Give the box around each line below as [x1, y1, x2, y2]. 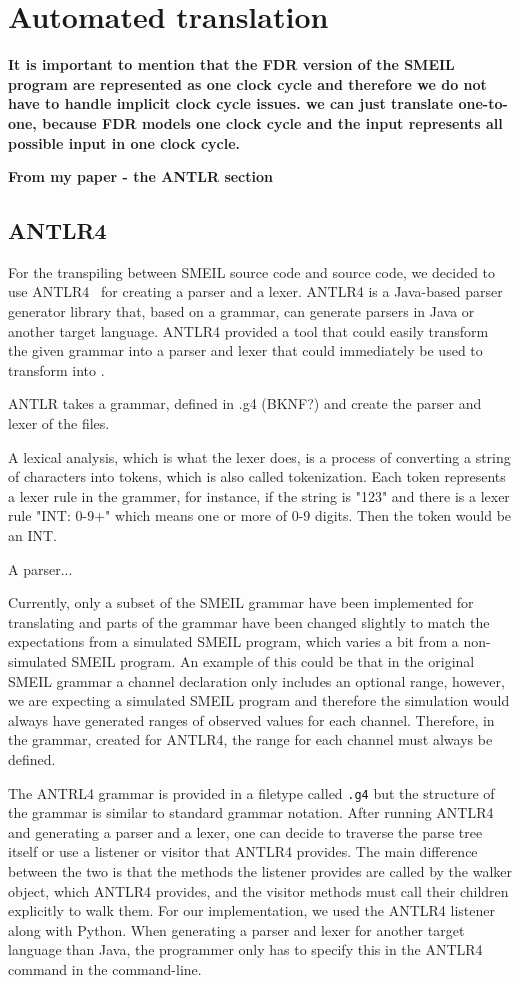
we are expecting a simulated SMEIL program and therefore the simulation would [8, 690, 510, 711]
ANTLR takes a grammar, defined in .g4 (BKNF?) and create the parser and [8, 393, 482, 414]
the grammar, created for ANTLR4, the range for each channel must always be [8, 729, 493, 750]
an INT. [8, 525, 57, 546]
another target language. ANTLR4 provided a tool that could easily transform [8, 320, 489, 341]
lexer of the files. [8, 413, 110, 434]
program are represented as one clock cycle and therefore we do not [8, 73, 487, 94]
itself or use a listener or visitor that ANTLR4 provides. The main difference [8, 841, 478, 862]
